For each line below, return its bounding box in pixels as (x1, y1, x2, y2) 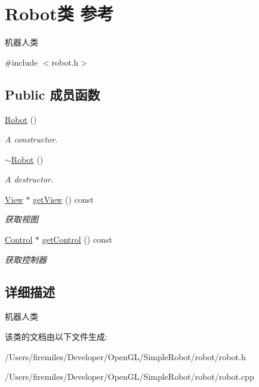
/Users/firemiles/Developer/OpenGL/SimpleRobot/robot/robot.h (5, 350, 246, 363)
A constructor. (5, 133, 58, 145)
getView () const (33, 193, 94, 205)
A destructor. (5, 173, 54, 185)
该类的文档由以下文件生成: (5, 330, 107, 343)
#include (5, 55, 38, 68)
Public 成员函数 (5, 85, 100, 103)
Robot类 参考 (5, 1, 114, 26)
